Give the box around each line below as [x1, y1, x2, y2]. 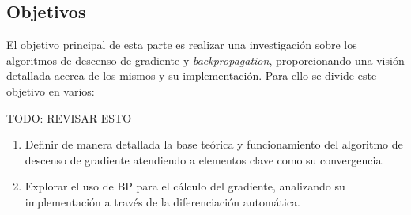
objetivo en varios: [6, 82, 95, 99]
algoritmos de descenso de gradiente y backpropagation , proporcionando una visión [6, 51, 405, 68]
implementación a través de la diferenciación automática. [25, 193, 300, 209]
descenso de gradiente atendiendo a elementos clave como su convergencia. [25, 151, 385, 168]
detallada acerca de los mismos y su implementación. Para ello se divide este [6, 67, 377, 84]
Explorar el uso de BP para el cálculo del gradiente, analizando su [25, 178, 345, 194]
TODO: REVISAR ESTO [6, 109, 132, 126]
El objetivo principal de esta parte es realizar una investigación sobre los [6, 36, 357, 53]
